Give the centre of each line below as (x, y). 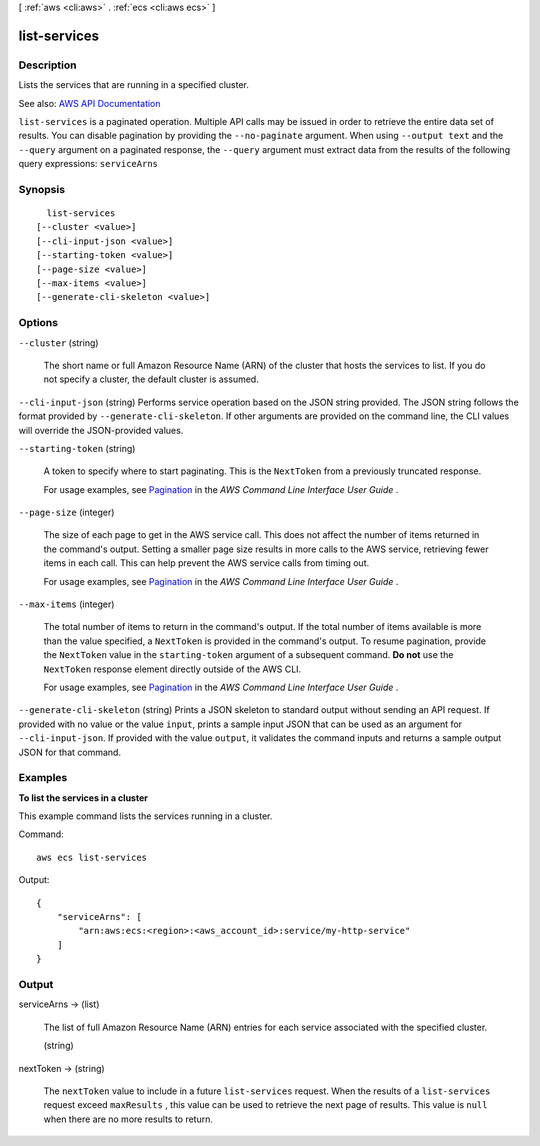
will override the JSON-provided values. (101, 430)
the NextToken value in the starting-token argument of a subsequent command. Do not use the (248, 655)
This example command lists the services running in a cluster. (145, 816)
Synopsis (41, 189)
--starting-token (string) (77, 448)
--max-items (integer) (66, 604)
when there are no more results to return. (128, 1119)
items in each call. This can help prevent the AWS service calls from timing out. (206, 563)
